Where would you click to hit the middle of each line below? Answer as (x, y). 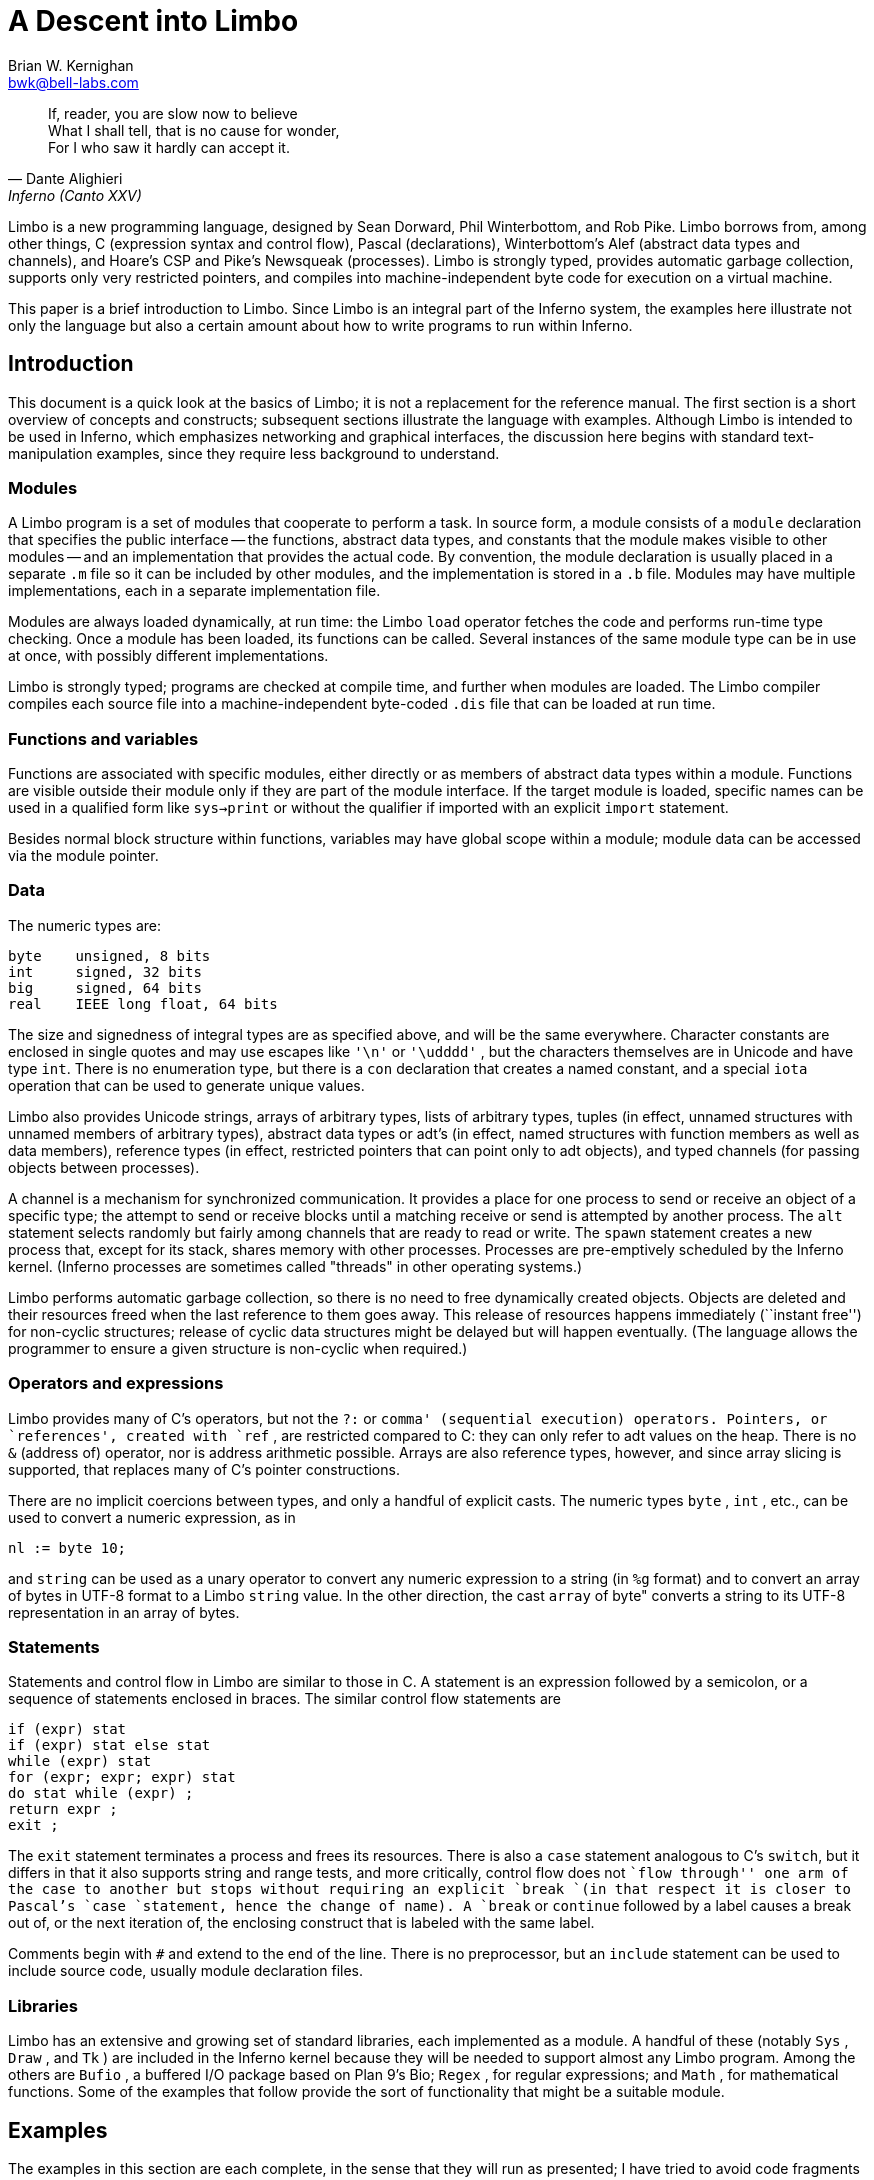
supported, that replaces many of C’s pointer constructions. (204, 1469)
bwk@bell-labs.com (73, 82)
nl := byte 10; (67, 1547)
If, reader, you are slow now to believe (173, 113)
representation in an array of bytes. (124, 1612)
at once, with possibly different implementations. (168, 656)
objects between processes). (104, 1167)
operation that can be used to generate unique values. (186, 1085)
